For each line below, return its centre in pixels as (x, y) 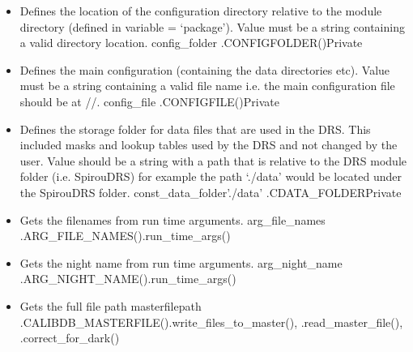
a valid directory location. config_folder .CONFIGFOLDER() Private (191, 43)
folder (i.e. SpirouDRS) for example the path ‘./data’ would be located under (211, 176)
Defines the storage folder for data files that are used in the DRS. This (195, 129)
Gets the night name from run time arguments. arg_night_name (181, 262)
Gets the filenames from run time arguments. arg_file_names (172, 219)
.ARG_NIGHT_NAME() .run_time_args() (128, 279)
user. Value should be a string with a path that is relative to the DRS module (213, 160)
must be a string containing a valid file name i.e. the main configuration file (207, 86)
